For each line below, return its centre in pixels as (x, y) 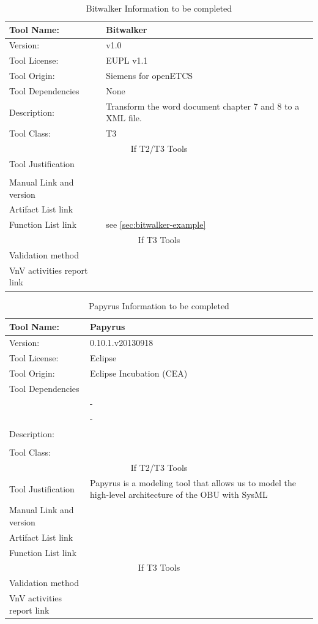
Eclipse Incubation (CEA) (139, 373)
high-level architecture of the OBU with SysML (179, 494)
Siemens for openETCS (150, 76)
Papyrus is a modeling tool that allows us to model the (193, 482)
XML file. (124, 118)
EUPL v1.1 (127, 60)
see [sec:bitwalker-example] (156, 224)
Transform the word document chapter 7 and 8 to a (203, 106)
